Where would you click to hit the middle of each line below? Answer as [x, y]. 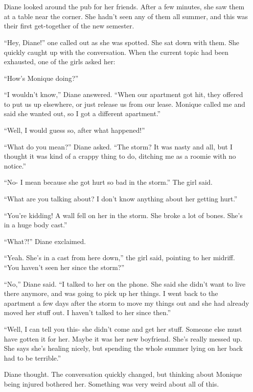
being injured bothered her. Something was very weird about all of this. [112, 383]
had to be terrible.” [33, 357]
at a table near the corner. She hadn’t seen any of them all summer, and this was [126, 16]
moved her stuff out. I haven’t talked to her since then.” [87, 312]
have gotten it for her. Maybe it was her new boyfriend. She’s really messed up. [123, 338]
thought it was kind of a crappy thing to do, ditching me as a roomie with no [120, 156]
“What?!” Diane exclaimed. [45, 241]
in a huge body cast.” [36, 225]
